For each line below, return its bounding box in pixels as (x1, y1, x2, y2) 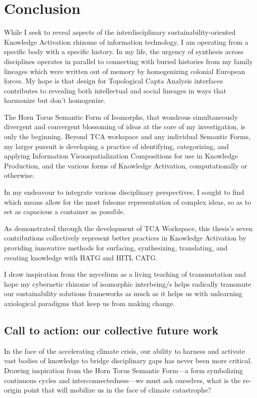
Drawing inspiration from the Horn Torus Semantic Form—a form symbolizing (4, 365, 243, 375)
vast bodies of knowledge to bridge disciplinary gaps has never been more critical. (4, 355, 252, 366)
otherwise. (4, 170, 35, 180)
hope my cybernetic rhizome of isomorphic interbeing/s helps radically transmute (4, 278, 252, 289)
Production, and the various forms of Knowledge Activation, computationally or (4, 160, 248, 170)
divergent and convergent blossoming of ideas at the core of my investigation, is (4, 121, 246, 132)
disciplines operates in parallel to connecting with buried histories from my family (4, 56, 253, 66)
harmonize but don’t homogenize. (4, 95, 106, 105)
